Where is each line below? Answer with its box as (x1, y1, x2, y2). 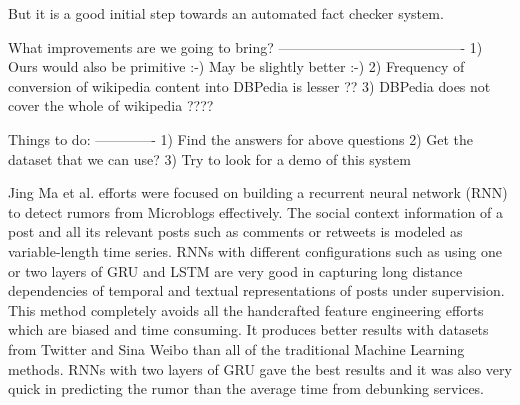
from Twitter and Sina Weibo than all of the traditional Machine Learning (8, 338, 465, 359)
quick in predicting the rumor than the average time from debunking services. (8, 378, 485, 399)
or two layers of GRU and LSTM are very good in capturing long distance (8, 260, 463, 281)
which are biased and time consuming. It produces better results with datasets (8, 319, 489, 340)
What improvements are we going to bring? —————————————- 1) (8, 36, 483, 57)
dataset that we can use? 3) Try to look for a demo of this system (8, 148, 411, 169)
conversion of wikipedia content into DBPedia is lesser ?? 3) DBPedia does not (8, 75, 491, 96)
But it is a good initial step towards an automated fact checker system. (8, 3, 444, 23)
